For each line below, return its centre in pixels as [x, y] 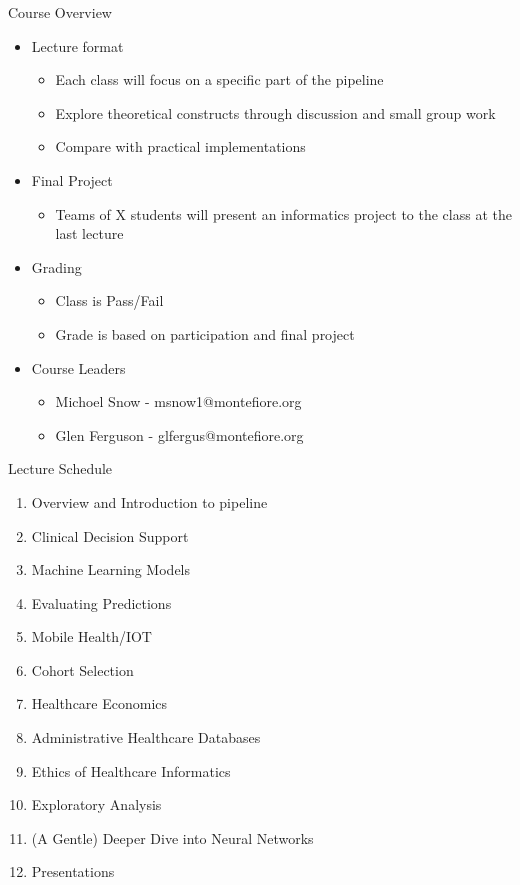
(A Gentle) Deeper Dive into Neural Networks [172, 837]
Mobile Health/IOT [91, 636]
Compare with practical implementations [180, 146]
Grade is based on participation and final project [205, 333]
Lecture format [77, 45]
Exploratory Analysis [96, 804]
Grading [56, 266]
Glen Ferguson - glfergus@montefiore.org [179, 434]
